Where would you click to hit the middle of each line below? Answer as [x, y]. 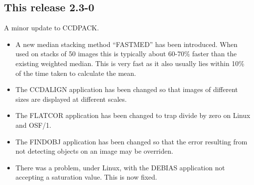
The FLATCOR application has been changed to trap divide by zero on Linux [133, 115]
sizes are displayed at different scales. [71, 99]
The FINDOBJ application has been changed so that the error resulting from [131, 141]
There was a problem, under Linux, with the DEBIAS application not [120, 167]
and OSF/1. [33, 125]
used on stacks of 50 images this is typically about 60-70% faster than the [126, 54]
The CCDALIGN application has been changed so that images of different [127, 89]
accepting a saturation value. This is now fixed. [86, 177]
